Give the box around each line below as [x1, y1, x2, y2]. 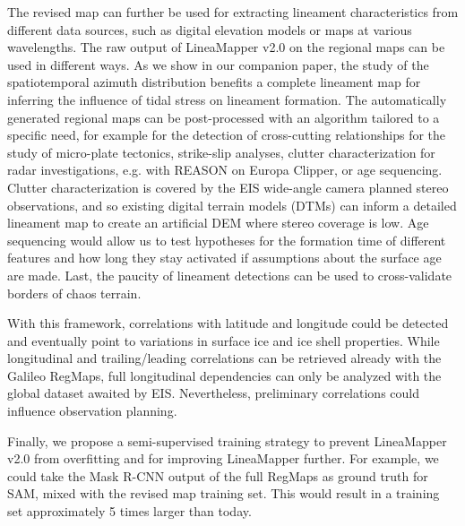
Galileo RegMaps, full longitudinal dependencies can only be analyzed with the [7, 366, 442, 384]
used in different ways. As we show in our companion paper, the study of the [7, 55, 429, 73]
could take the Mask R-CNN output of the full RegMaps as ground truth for [7, 466, 428, 485]
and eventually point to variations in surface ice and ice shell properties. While [7, 331, 440, 349]
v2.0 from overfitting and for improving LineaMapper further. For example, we [7, 449, 439, 468]
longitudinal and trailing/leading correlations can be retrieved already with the [7, 349, 442, 367]
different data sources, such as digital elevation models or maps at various [7, 20, 412, 39]
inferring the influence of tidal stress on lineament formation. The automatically [7, 90, 447, 108]
